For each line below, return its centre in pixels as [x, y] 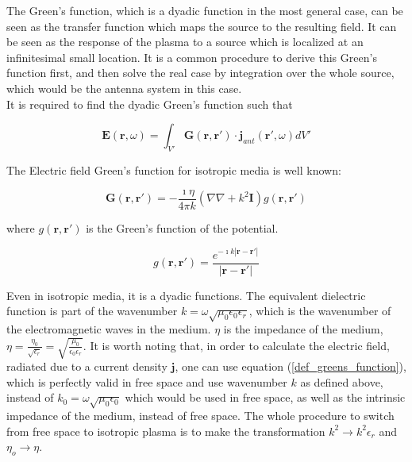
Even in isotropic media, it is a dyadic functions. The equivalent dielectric [186, 295]
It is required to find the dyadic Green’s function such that [150, 104]
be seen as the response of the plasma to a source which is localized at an [185, 42]
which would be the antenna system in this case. [124, 88]
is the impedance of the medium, [303, 329]
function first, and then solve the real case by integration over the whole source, [200, 73]
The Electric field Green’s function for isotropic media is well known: [174, 169]
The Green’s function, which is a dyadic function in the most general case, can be [205, 10]
